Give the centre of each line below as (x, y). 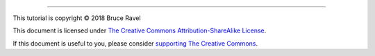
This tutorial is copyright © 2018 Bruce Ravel (77, 18)
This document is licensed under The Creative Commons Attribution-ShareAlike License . (140, 30)
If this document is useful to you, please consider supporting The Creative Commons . (135, 43)
